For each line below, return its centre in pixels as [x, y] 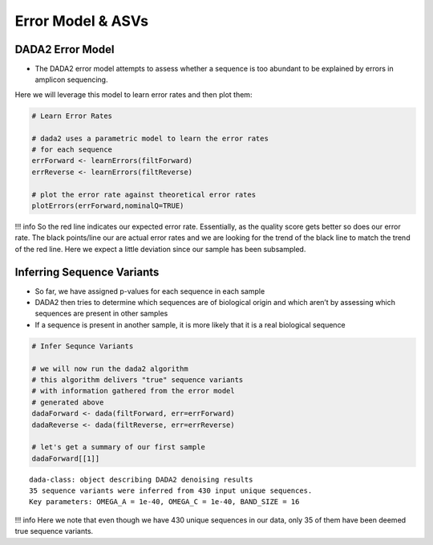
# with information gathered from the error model [134, 391]
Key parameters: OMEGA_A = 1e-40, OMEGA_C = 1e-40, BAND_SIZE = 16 [164, 502]
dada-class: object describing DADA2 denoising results [141, 479]
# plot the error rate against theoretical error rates [144, 194]
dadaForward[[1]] [66, 458]
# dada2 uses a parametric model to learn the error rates [150, 138]
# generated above [68, 402]
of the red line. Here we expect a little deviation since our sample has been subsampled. [160, 249]
